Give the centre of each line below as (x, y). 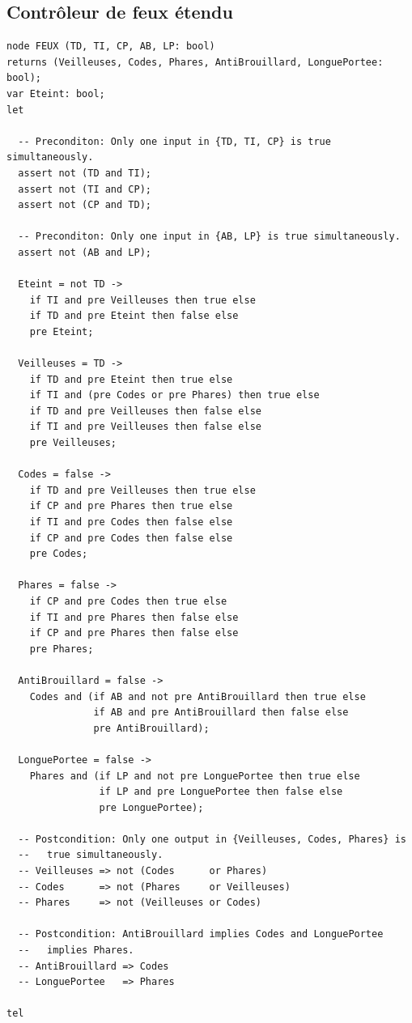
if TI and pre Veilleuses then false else (145, 427)
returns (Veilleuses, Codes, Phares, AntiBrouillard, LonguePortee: (195, 62)
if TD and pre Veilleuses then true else (142, 490)
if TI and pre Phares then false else (134, 617)
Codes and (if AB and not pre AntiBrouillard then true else (198, 696)
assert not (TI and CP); (85, 189)
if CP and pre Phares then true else (131, 506)
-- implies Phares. (76, 951)
